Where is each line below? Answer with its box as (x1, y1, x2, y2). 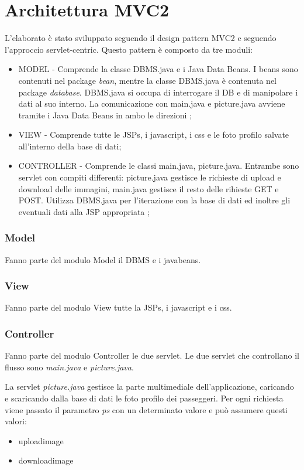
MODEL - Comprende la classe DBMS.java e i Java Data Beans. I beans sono (18, 63, 298, 75)
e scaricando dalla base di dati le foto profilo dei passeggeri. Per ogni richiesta (5, 392, 284, 404)
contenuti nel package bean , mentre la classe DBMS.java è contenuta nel (18, 74, 277, 86)
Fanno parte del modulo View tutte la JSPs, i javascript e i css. (5, 301, 232, 314)
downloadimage (18, 454, 74, 466)
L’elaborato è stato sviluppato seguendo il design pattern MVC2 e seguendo (5, 32, 277, 44)
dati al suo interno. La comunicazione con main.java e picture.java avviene (18, 97, 285, 110)
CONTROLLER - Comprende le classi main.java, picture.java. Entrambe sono (18, 159, 299, 172)
